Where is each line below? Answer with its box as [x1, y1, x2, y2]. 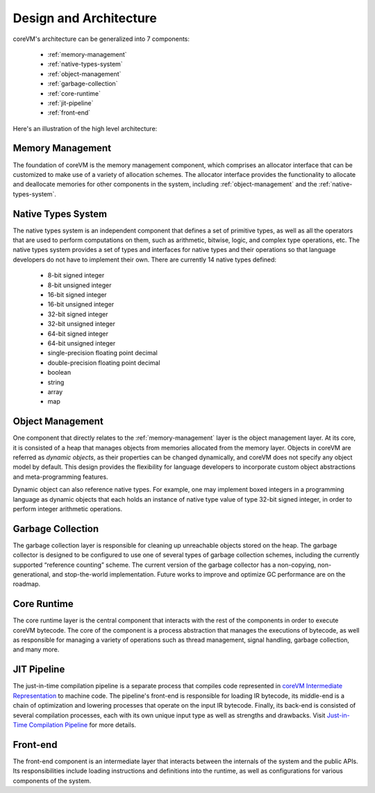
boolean [47, 368, 72, 377]
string [47, 378, 65, 386]
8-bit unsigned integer [47, 281, 112, 289]
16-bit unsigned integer [47, 300, 115, 309]
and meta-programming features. [12, 472, 108, 481]
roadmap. [12, 580, 41, 588]
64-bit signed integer [47, 330, 109, 338]
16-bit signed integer [47, 291, 107, 298]
